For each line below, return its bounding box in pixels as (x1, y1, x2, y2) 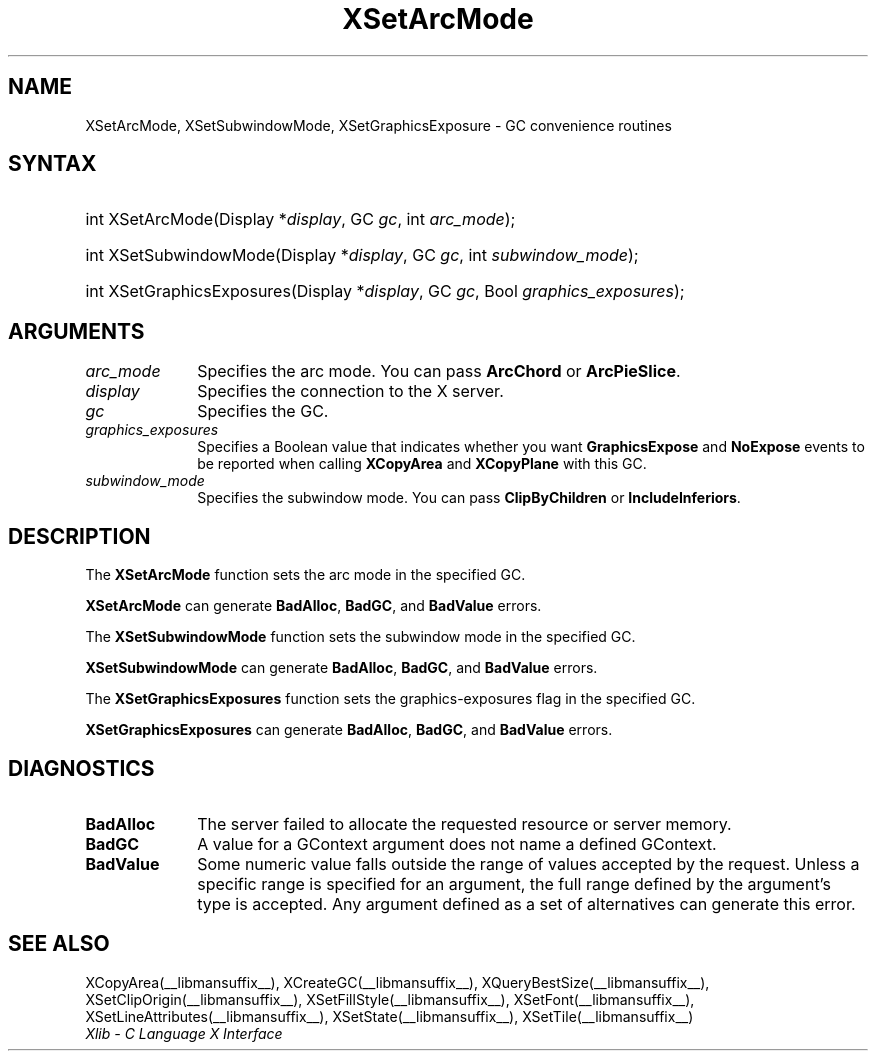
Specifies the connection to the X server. (197, 381, 504, 402)
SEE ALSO (8, 931, 110, 957)
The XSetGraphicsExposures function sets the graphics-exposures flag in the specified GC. (85, 690, 696, 708)
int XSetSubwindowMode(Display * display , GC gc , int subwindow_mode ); (85, 245, 639, 266)
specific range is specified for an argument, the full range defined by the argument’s (197, 873, 831, 894)
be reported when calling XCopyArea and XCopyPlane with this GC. (197, 455, 647, 473)
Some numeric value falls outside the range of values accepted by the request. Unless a (197, 853, 860, 874)
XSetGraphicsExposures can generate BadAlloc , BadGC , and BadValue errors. (85, 721, 613, 739)
